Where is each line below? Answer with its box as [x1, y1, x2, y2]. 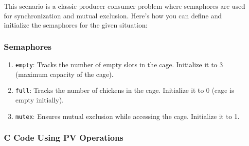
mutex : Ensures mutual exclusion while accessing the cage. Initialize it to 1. [15, 111, 240, 121]
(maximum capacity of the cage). [15, 69, 114, 79]
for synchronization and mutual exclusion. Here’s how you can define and [4, 10, 222, 20]
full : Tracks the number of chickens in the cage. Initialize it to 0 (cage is [15, 85, 234, 95]
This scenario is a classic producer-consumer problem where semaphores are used [4, 1, 245, 11]
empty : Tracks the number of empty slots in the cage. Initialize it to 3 [15, 59, 223, 69]
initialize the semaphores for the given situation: [4, 20, 148, 30]
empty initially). [15, 94, 64, 104]
